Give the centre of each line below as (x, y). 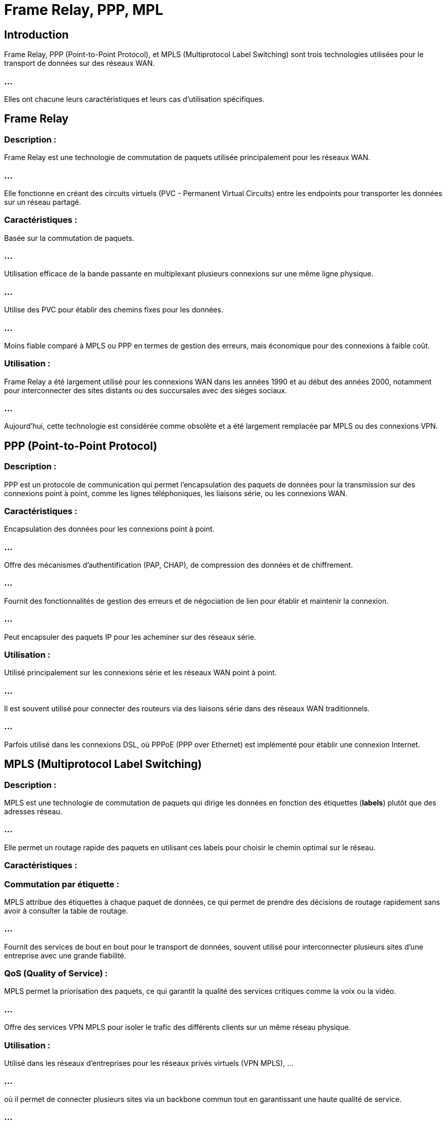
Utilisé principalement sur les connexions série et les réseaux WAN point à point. (141, 673)
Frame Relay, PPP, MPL (84, 10)
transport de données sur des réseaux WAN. (79, 63)
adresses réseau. (33, 812)
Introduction (36, 34)
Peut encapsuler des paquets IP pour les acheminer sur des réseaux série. (130, 637)
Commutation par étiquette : (62, 884)
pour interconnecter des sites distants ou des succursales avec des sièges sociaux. (146, 390)
